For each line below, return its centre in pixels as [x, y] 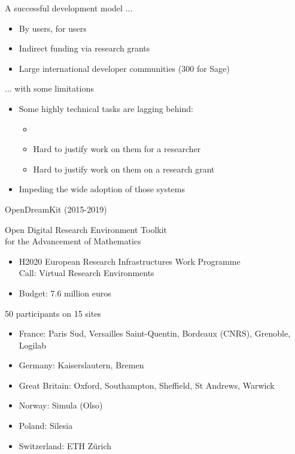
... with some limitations [49, 88]
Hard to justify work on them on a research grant [124, 169]
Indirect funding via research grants [84, 48]
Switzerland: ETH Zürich [65, 445]
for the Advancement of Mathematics [73, 241]
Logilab [33, 345]
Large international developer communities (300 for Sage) [124, 68]
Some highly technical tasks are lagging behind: [106, 108]
